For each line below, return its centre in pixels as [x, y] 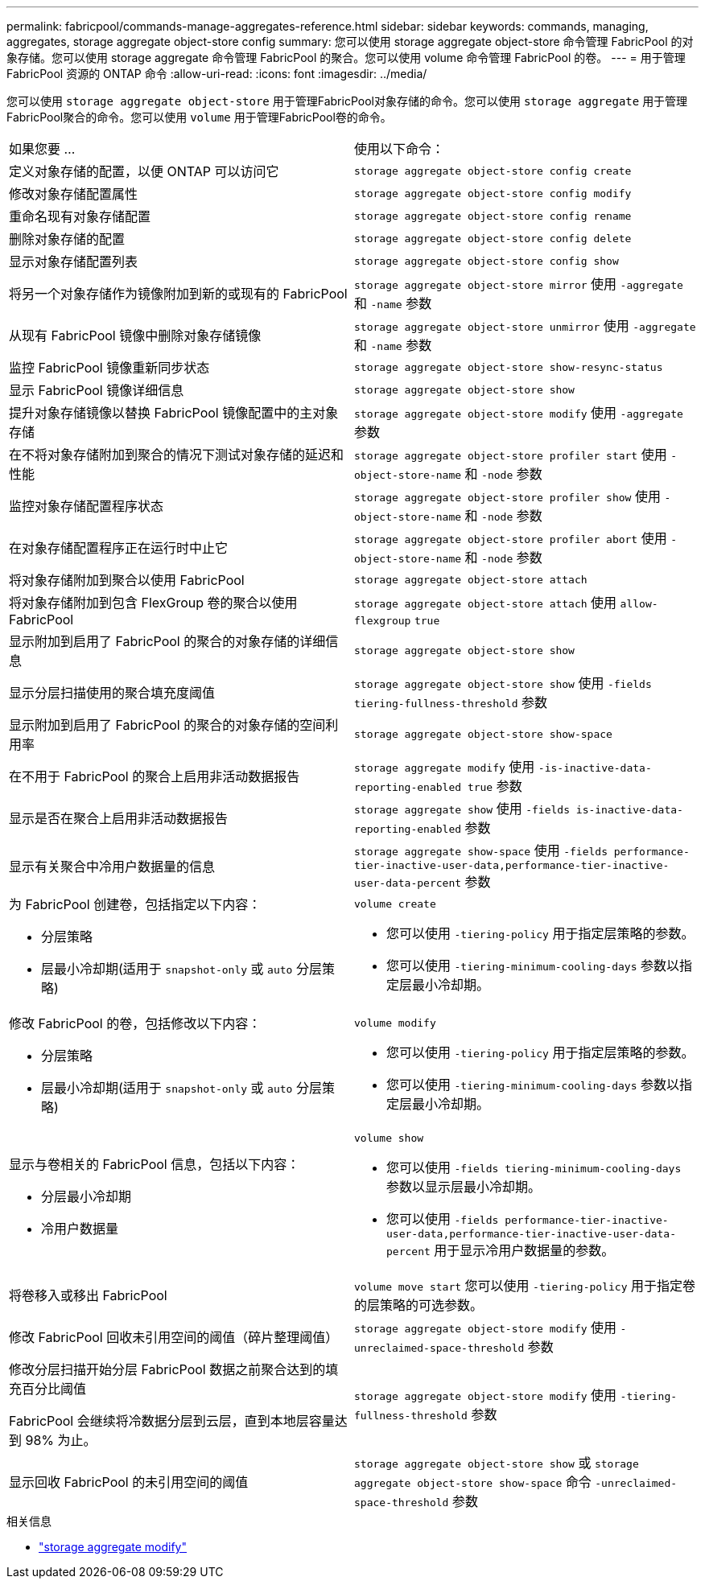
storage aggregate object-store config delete [493, 238]
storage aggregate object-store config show [486, 261]
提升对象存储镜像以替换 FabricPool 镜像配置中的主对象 [174, 413]
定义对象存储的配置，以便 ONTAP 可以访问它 [144, 171]
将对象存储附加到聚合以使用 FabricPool [127, 580]
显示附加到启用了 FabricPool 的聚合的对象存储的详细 [167, 641]
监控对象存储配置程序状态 [87, 506]
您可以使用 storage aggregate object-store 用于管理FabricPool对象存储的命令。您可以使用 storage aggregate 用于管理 [347, 101]
